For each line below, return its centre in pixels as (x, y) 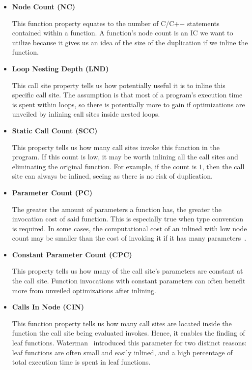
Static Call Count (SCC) (55, 130)
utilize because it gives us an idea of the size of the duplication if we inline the (130, 42)
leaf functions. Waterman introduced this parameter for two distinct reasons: (129, 343)
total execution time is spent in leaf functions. (81, 362)
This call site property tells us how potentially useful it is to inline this (119, 85)
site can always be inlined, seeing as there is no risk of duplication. (112, 176)
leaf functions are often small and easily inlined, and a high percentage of (122, 352)
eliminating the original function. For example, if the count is (104, 166)
